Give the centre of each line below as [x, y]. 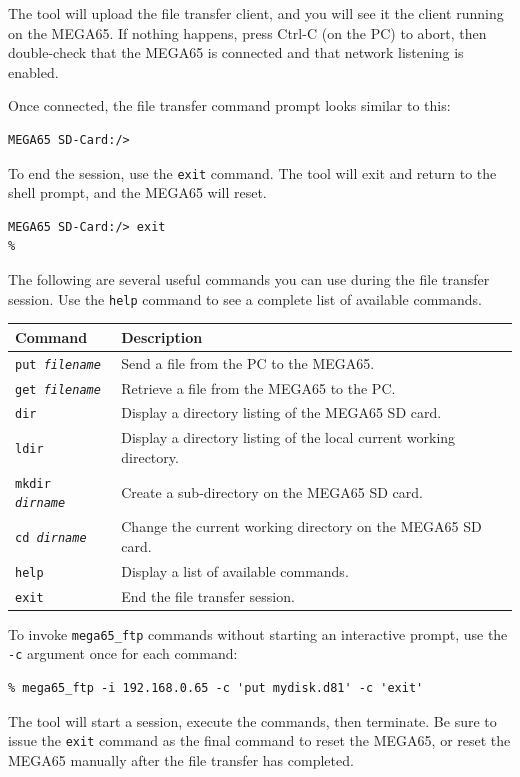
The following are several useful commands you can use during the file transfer [249, 279]
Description [162, 336]
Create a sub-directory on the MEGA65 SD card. [272, 491]
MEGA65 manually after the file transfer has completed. [181, 759]
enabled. [33, 71]
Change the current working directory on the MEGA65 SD [301, 526]
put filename [58, 364]
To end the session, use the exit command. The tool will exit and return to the [252, 172]
